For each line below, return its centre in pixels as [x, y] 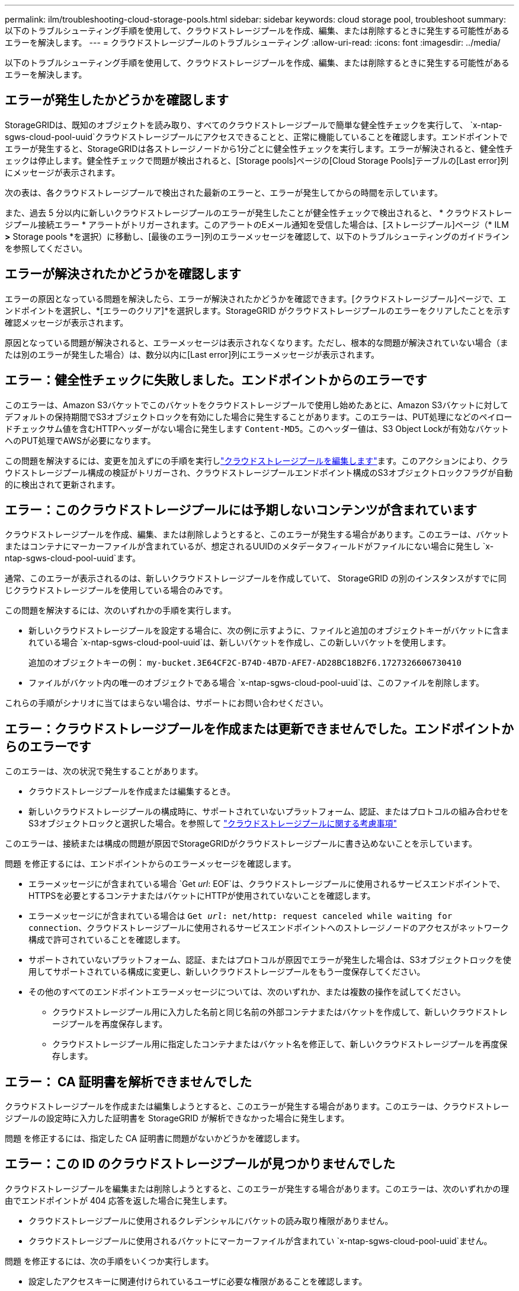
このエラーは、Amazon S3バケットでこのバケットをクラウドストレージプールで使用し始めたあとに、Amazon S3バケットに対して [257, 405]
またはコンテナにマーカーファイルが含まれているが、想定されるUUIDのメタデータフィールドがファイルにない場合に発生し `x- [249, 546]
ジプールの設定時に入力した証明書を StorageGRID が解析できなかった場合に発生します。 [177, 1118]
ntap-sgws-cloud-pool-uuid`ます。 [73, 558]
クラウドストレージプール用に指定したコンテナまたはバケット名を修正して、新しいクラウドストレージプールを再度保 [280, 1044]
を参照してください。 [46, 248]
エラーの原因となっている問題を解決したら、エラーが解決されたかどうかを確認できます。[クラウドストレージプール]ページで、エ [256, 298]
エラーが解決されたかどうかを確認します [123, 274]
